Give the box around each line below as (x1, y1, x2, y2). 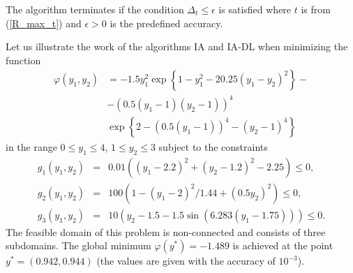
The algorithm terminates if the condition (6, 2, 184, 16)
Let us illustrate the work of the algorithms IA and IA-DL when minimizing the (6, 39, 348, 54)
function (6, 52, 41, 67)
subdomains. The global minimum (6, 238, 151, 253)
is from (301, 2, 331, 16)
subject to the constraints (158, 139, 268, 154)
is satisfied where (218, 2, 292, 16)
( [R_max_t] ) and (6, 15, 82, 30)
